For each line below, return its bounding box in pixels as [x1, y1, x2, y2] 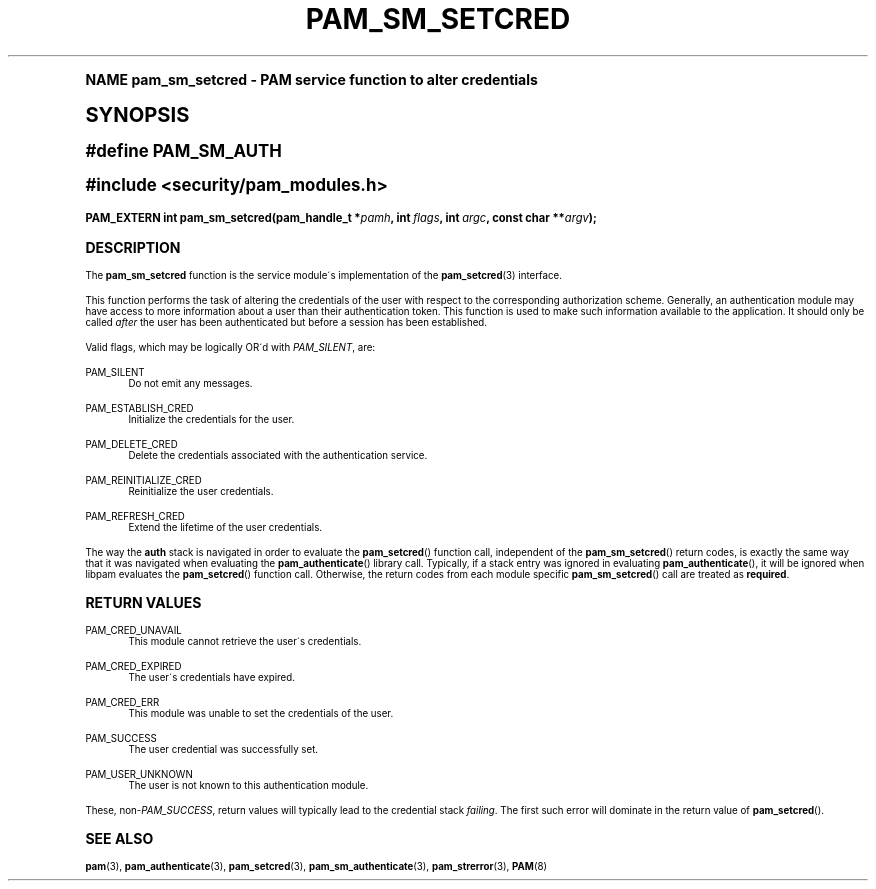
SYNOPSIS [85, 101, 190, 127]
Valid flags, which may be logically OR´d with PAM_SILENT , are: [85, 341, 376, 353]
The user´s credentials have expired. [128, 671, 295, 683]
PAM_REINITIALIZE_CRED [85, 474, 202, 486]
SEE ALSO [85, 829, 154, 847]
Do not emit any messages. [128, 377, 253, 389]
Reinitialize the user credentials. [128, 485, 274, 497]
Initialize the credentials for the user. [128, 413, 295, 425]
